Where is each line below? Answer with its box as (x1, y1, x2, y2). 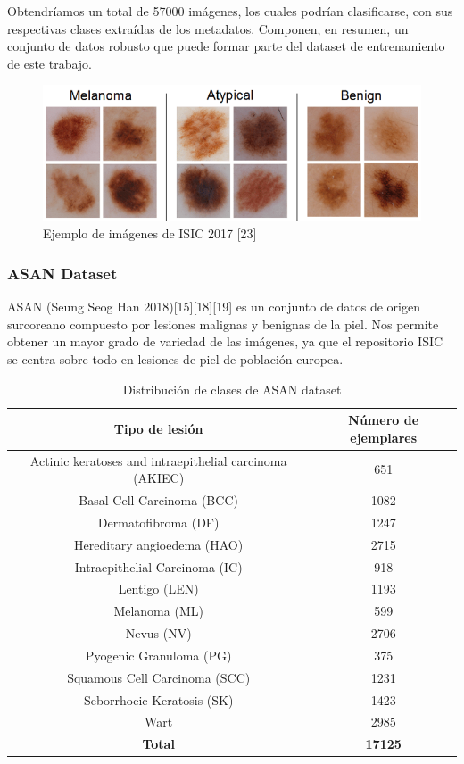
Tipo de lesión (113, 419, 203, 437)
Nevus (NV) (125, 624, 192, 643)
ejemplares (350, 428, 418, 446)
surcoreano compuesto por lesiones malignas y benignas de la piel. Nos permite (7, 314, 439, 333)
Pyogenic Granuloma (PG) (85, 645, 232, 664)
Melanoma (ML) (113, 602, 203, 620)
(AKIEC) (133, 469, 185, 487)
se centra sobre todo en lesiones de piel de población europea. (7, 349, 344, 368)
